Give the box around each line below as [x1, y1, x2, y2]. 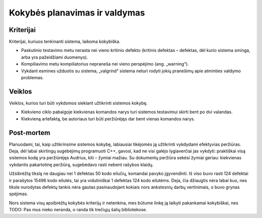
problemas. [21, 75, 44, 81]
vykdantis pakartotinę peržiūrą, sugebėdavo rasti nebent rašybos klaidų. [9, 162, 154, 168]
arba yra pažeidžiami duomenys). [21, 54, 88, 60]
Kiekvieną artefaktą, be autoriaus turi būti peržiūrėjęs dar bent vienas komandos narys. [21, 116, 195, 121]
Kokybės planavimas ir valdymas [9, 7, 145, 18]
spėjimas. [9, 191, 29, 197]
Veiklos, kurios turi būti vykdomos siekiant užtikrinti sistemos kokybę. [9, 100, 148, 106]
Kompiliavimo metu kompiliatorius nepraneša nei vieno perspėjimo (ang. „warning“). [21, 61, 189, 67]
